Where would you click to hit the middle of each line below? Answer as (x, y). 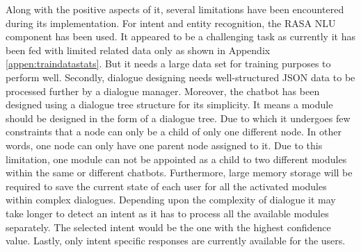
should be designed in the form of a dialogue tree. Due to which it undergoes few (178, 118)
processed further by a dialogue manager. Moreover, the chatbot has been (163, 91)
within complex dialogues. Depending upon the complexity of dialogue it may (171, 200)
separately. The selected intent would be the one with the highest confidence (168, 227)
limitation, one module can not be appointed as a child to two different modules (176, 159)
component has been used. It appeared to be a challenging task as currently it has (180, 36)
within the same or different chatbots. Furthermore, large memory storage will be (179, 173)
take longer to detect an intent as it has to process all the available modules (167, 213)
